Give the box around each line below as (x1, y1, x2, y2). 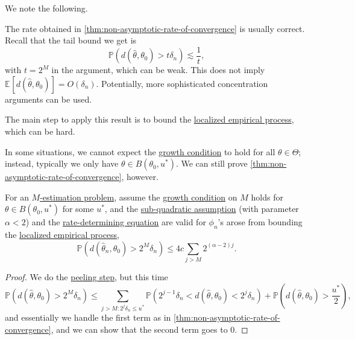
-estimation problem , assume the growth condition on (40, 190, 237, 203)
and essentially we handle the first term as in (5, 311, 171, 324)
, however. (121, 170, 159, 183)
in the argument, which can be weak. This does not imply (51, 63, 265, 76)
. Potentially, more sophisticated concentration (96, 77, 268, 89)
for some (62, 202, 94, 215)
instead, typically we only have (5, 157, 119, 170)
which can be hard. (5, 125, 75, 138)
